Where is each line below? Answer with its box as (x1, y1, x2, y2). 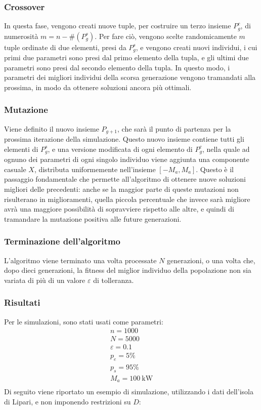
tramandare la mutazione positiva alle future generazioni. (4, 213, 182, 224)
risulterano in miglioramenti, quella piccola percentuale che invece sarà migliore (4, 193, 250, 204)
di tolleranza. (93, 274, 134, 285)
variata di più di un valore (4, 274, 85, 285)
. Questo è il (196, 163, 234, 174)
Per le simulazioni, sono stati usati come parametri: (4, 316, 163, 326)
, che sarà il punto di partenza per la (117, 123, 231, 134)
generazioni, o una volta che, (167, 255, 255, 265)
